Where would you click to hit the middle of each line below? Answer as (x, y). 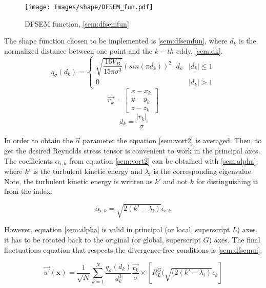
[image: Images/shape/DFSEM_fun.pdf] (89, 7)
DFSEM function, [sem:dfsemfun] (77, 23)
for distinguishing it (227, 181)
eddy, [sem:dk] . (199, 50)
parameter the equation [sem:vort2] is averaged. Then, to (172, 140)
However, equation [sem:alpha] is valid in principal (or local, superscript (117, 229)
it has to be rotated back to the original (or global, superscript (103, 239)
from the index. (28, 191)
